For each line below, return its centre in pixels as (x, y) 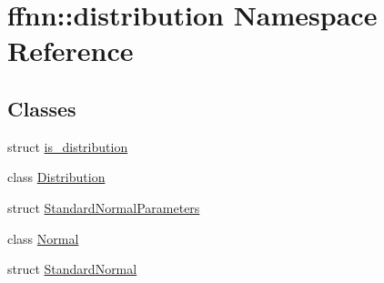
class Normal (43, 238)
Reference (71, 51)
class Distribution (56, 177)
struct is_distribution (68, 146)
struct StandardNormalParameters (104, 207)
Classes (42, 108)
